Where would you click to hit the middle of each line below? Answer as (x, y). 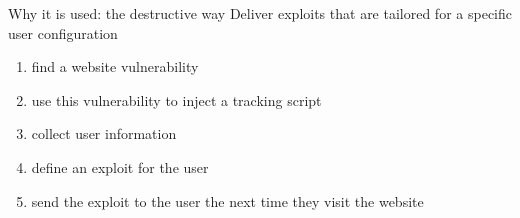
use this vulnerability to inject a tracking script (176, 99)
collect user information (104, 133)
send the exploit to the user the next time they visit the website (227, 200)
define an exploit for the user (120, 166)
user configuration (63, 32)
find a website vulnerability (115, 66)
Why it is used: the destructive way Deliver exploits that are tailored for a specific (260, 13)
